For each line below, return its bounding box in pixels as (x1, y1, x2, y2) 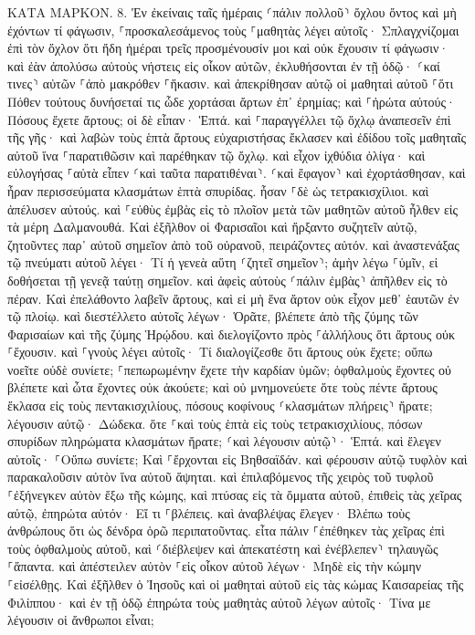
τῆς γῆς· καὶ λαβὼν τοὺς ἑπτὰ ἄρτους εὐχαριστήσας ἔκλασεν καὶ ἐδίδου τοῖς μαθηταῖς (7, 128, 467, 147)
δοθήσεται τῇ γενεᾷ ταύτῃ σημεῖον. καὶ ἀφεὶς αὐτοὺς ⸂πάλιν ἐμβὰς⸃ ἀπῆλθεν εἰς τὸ (7, 270, 448, 289)
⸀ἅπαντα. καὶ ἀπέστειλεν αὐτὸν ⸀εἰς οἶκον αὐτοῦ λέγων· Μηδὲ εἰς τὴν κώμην (7, 557, 422, 576)
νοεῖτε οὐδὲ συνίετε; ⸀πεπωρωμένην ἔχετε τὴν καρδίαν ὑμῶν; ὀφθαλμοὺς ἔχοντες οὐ (7, 359, 452, 379)
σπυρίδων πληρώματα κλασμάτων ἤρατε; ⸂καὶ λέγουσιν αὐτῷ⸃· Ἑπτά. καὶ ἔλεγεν (7, 432, 441, 451)
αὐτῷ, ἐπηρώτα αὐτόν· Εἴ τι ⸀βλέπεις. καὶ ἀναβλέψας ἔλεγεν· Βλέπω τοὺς (7, 503, 410, 522)
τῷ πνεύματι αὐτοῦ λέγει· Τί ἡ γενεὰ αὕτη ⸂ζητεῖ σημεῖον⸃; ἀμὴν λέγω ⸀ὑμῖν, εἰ (7, 253, 438, 272)
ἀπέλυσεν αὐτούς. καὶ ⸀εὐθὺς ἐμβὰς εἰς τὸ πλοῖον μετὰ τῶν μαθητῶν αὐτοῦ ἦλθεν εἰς (7, 199, 459, 218)
